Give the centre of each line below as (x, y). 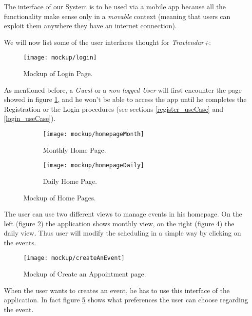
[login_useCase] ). (30, 118)
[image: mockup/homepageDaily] (94, 166)
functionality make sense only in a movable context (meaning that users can (117, 16)
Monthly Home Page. (75, 149)
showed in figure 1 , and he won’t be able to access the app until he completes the (125, 99)
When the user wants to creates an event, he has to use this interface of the (117, 290)
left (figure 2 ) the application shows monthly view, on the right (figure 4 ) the (119, 223)
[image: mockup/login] (60, 58)
